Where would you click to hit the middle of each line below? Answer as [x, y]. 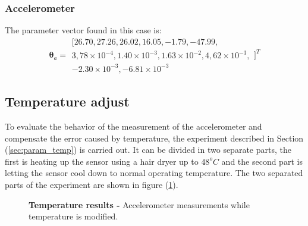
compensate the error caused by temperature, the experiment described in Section [154, 138]
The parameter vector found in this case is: [83, 30]
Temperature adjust [67, 101]
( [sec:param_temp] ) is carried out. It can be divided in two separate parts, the [148, 150]
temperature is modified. [73, 216]
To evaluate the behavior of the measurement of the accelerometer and [133, 126]
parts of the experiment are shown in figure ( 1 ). [92, 185]
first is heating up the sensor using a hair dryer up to [102, 161]
